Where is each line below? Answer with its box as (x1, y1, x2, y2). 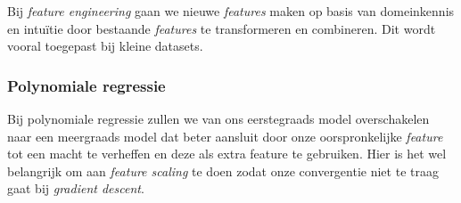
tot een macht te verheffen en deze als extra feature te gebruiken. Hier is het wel (7, 144, 447, 163)
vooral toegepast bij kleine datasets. (7, 37, 203, 55)
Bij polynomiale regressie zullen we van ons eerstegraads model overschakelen (7, 110, 430, 127)
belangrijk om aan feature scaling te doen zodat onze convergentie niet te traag (7, 161, 439, 180)
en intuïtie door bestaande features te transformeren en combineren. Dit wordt (7, 19, 436, 37)
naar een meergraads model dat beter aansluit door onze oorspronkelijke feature (7, 126, 443, 145)
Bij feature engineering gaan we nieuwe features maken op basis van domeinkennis (7, 2, 455, 20)
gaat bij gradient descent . (7, 179, 144, 198)
